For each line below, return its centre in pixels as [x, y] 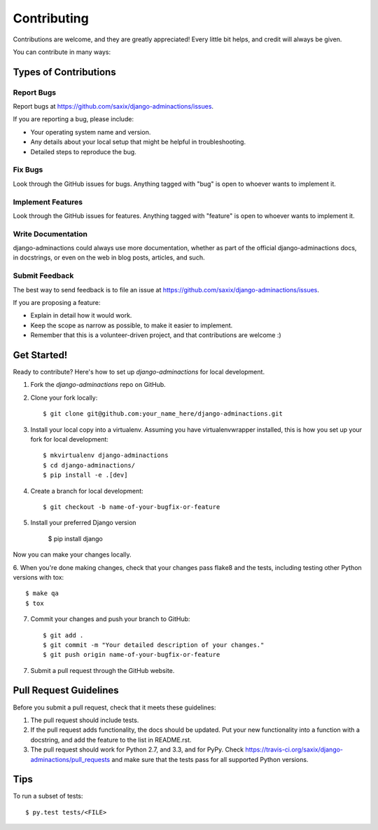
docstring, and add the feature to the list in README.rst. [111, 740]
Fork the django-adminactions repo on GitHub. [98, 385]
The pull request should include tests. [85, 720]
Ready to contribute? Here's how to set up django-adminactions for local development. [139, 372]
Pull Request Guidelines [66, 690]
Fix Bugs [28, 170]
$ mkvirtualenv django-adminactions [106, 455]
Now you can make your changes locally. [72, 555]
